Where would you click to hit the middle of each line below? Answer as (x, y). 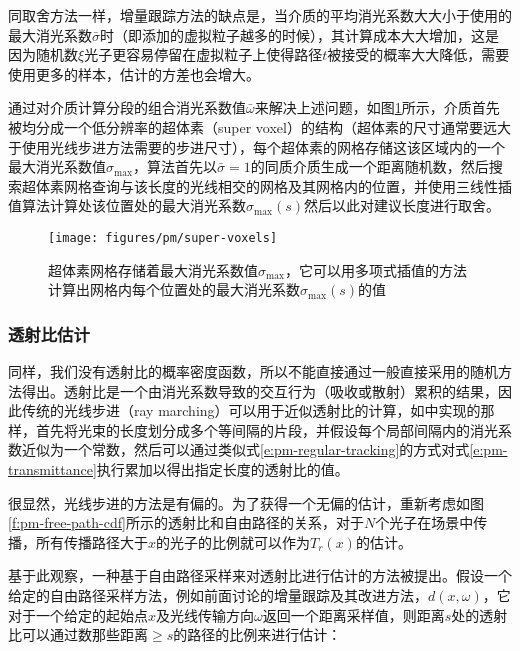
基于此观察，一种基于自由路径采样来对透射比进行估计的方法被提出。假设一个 (260, 575)
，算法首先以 (175, 166)
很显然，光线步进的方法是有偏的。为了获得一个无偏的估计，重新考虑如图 (246, 502)
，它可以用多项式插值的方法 (376, 269)
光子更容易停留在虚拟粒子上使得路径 (203, 54)
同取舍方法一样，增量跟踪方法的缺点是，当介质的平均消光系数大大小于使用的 (260, 15)
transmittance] (52, 468)
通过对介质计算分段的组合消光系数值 (127, 107)
